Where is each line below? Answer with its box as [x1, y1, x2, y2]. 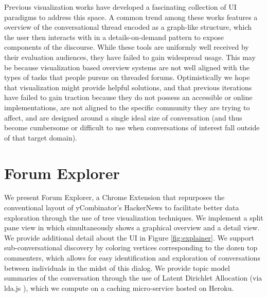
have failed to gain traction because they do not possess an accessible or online [4, 92, 253, 103]
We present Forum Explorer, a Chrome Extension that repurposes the [4, 192, 225, 203]
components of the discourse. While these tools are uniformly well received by [4, 42, 249, 52]
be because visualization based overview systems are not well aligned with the [4, 62, 250, 72]
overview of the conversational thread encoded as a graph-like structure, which [4, 22, 252, 32]
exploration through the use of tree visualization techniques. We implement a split [4, 212, 263, 223]
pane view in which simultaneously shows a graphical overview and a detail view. [4, 222, 260, 233]
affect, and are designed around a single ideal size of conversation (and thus [4, 112, 242, 123]
